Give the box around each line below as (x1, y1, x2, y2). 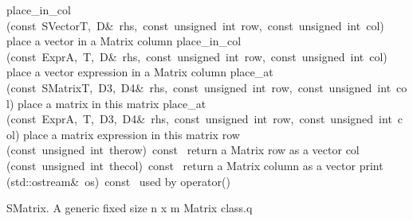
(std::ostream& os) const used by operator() (6, 173, 230, 189)
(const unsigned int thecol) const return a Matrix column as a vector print (6, 157, 383, 173)
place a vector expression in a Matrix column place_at (6, 64, 273, 80)
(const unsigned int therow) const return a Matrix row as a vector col (6, 142, 360, 158)
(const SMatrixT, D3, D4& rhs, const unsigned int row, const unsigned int (6, 79, 391, 95)
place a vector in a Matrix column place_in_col (6, 33, 242, 49)
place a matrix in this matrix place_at (18, 95, 206, 111)
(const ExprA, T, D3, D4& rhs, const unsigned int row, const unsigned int (6, 111, 392, 127)
